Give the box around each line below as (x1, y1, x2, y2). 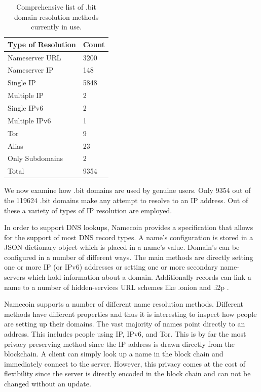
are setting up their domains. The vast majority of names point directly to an (4, 318, 245, 329)
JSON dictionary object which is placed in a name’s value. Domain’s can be (4, 242, 240, 252)
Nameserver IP (8, 64, 54, 75)
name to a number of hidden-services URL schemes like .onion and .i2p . (4, 281, 229, 292)
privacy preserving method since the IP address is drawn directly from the (4, 338, 235, 349)
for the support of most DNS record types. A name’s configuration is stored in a (4, 232, 253, 242)
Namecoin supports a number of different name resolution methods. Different (4, 299, 244, 309)
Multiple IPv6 (8, 115, 51, 125)
